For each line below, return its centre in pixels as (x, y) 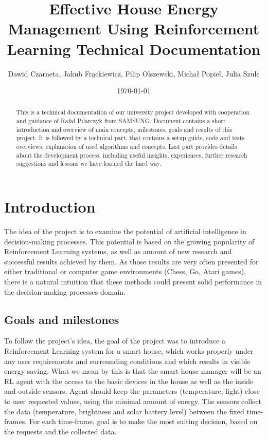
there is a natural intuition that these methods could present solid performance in (133, 281)
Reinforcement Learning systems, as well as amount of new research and (118, 251)
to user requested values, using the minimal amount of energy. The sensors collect (133, 401)
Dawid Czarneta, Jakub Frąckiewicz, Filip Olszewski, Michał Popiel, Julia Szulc (134, 73)
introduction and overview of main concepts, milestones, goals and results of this (124, 129)
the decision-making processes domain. (65, 291)
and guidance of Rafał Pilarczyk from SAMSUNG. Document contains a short (121, 121)
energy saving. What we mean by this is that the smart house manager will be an (133, 371)
